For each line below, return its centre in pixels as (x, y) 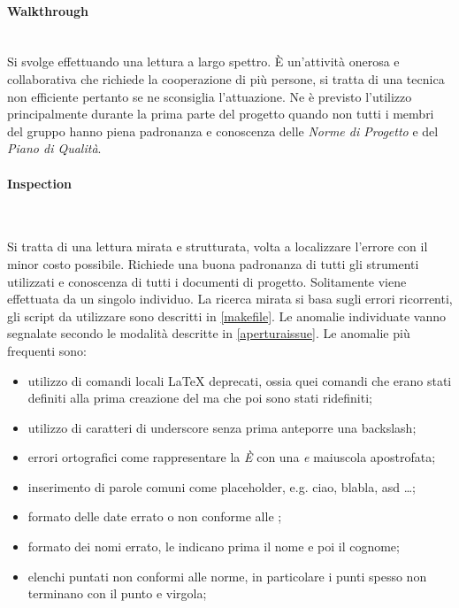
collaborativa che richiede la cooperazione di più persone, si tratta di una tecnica (226, 78)
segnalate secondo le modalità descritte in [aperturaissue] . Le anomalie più (209, 333)
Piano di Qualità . (54, 148)
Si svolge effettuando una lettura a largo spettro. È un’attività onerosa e (203, 62)
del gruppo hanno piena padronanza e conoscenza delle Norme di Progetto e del (223, 131)
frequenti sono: (47, 350)
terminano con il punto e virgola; (117, 593)
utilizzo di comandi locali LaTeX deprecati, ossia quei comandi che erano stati (240, 380)
